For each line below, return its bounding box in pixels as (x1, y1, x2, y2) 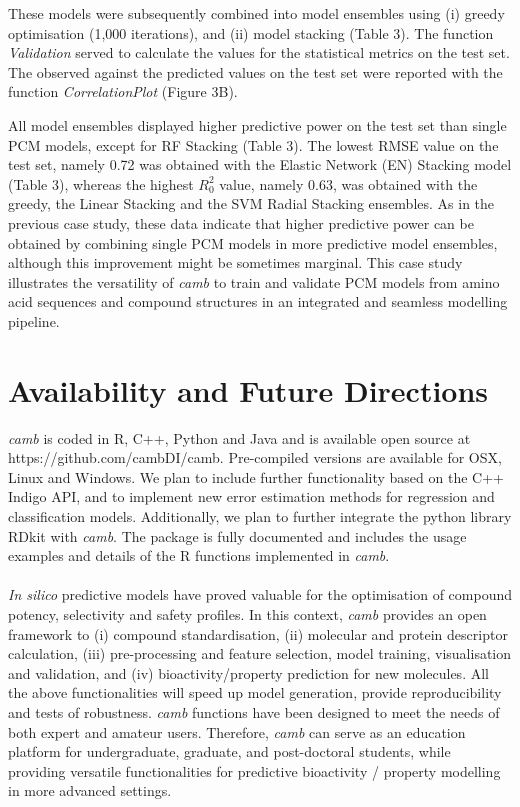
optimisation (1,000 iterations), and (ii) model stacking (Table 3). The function (8, 22, 494, 43)
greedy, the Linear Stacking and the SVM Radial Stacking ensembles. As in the (8, 193, 495, 214)
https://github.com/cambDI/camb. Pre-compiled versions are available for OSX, (8, 447, 502, 468)
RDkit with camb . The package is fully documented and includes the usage (8, 525, 467, 546)
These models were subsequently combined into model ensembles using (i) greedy (8, 3, 505, 23)
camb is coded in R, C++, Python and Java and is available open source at (8, 427, 471, 448)
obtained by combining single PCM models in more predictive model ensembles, (8, 232, 498, 253)
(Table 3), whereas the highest (8, 173, 194, 194)
